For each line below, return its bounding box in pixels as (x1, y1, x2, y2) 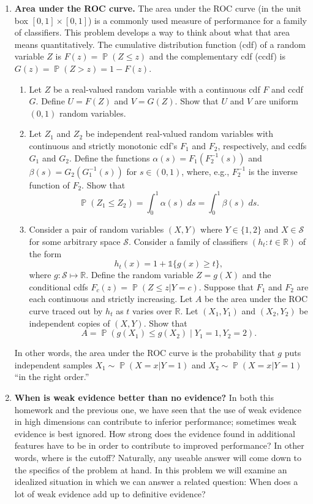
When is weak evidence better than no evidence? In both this (14, 390, 274, 403)
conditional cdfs (29, 280, 88, 293)
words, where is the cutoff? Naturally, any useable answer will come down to (14, 451, 302, 463)
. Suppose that (198, 280, 254, 293)
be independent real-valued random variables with (85, 127, 274, 140)
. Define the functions (69, 151, 150, 164)
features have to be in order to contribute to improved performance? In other (14, 439, 304, 452)
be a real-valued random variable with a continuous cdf (53, 82, 260, 95)
